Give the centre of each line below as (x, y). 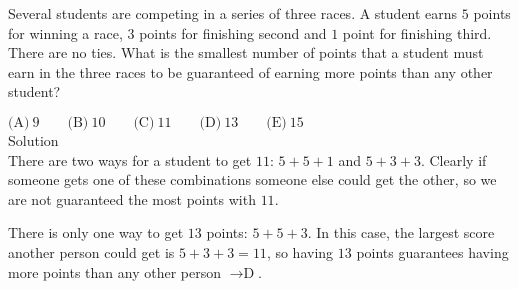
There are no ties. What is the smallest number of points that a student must (246, 52)
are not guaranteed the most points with (132, 198)
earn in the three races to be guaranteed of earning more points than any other (250, 71)
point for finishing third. (417, 32)
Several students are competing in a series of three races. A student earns (233, 13)
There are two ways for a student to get (130, 159)
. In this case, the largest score (401, 232)
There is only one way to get (96, 232)
